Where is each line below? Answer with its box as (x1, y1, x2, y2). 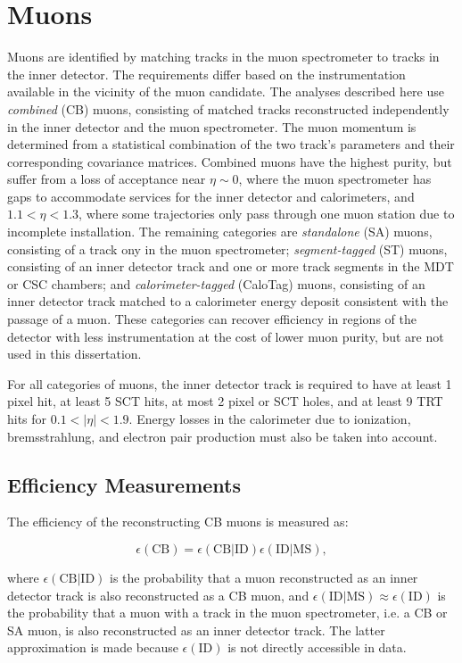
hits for (7, 410, 47, 427)
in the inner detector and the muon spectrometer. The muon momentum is (7, 117, 417, 136)
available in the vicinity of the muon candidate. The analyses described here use (7, 82, 444, 101)
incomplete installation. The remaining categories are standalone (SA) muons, (7, 222, 433, 241)
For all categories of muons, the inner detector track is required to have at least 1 (7, 374, 452, 393)
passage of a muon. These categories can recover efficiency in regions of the (7, 310, 417, 328)
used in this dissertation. (7, 344, 142, 363)
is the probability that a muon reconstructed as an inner (110, 568, 418, 586)
